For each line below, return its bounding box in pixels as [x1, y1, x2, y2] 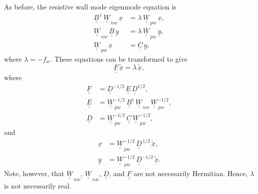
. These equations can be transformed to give [50, 53, 187, 64]
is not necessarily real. [4, 180, 72, 191]
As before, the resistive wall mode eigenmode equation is [4, 1, 176, 11]
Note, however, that [4, 168, 64, 179]
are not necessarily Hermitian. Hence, [133, 168, 248, 179]
